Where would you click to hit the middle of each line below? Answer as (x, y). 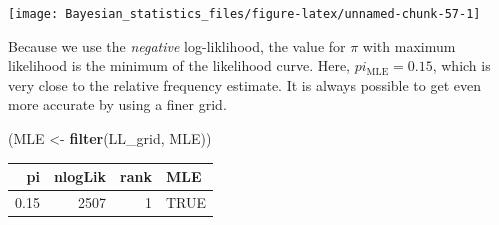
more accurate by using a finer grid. (117, 104)
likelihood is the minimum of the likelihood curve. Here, (179, 65)
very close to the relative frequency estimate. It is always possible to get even (244, 84)
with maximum (409, 45)
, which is (461, 65)
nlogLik (80, 176)
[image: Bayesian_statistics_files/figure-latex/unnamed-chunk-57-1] (244, 14)
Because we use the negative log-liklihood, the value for (177, 45)
